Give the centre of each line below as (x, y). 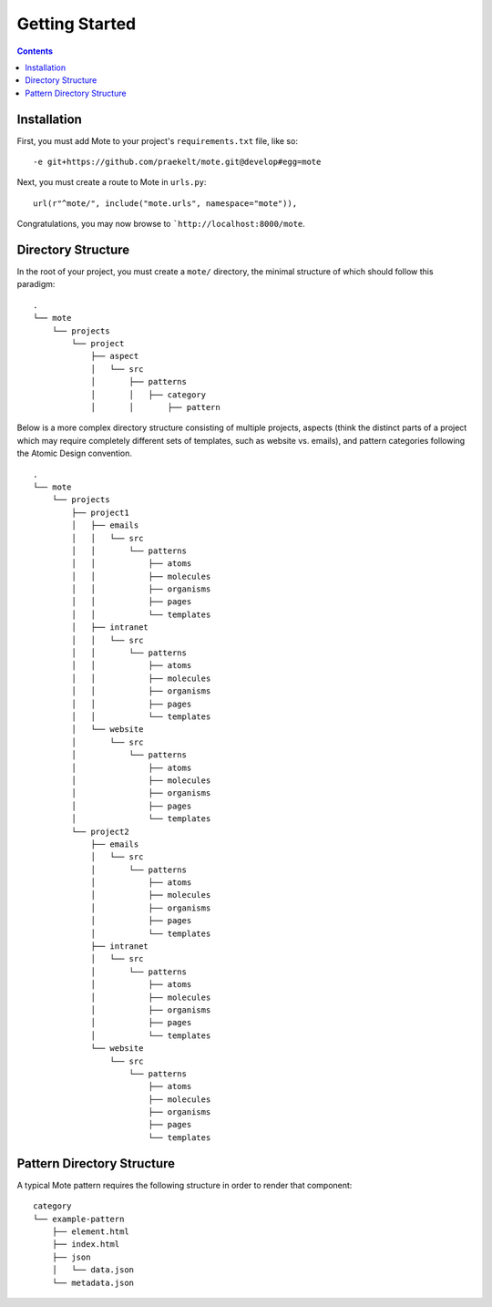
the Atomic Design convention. (74, 453)
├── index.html (86, 1245)
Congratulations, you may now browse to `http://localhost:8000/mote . (161, 224)
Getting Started (77, 24)
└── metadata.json (93, 1282)
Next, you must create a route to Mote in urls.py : (112, 182)
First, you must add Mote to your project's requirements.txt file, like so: (157, 140)
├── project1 (100, 512)
